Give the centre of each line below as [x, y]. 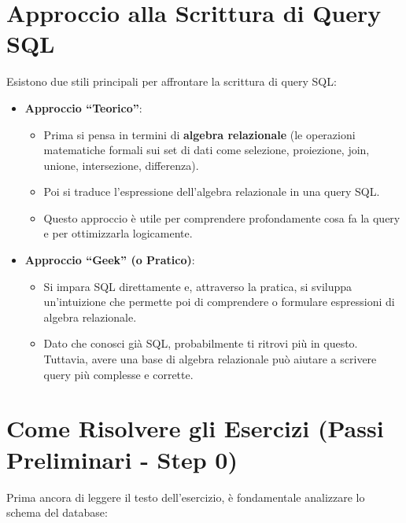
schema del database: [57, 512]
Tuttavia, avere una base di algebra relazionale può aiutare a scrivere [210, 359]
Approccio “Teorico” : [83, 107]
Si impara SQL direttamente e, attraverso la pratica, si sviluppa [198, 286]
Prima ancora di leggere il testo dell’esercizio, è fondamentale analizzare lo [186, 497]
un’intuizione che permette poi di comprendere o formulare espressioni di [219, 302]
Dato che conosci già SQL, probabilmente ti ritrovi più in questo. [201, 343]
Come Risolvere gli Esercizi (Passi [195, 428]
